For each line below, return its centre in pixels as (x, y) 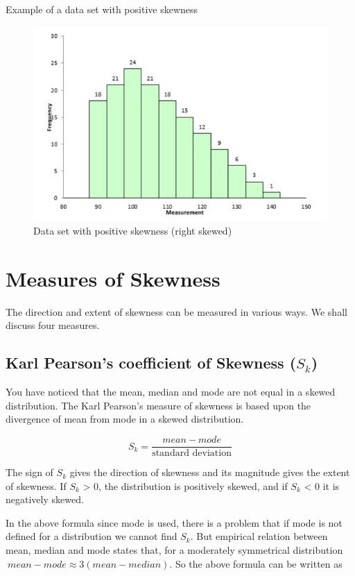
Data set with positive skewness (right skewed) (133, 231)
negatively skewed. (45, 499)
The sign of (29, 472)
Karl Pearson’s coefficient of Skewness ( (151, 363)
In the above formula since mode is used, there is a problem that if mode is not (174, 522)
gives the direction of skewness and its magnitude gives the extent (210, 472)
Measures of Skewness (113, 278)
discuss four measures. (53, 325)
